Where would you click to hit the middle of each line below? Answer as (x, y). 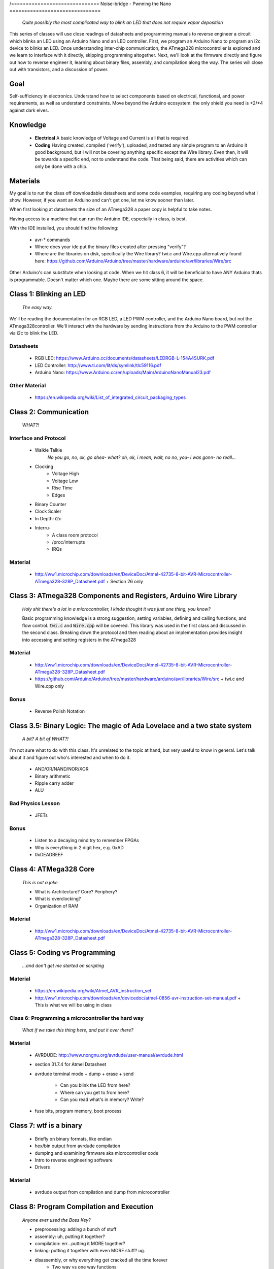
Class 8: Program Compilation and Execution (81, 1207)
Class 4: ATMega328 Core (52, 869)
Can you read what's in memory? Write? (102, 1099)
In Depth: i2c (48, 518)
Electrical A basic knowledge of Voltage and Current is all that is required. (112, 138)
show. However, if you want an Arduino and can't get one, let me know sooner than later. (102, 200)
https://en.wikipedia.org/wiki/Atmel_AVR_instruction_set (93, 991)
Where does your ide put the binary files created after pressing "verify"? (110, 247)
